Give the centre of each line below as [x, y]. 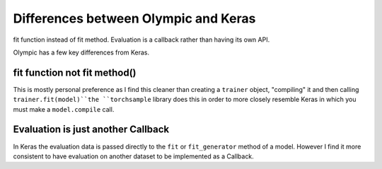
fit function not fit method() [75, 72]
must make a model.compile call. [64, 109]
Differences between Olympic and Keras [134, 18]
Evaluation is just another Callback [91, 130]
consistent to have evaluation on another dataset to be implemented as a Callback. [133, 156]
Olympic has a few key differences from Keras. [81, 52]
